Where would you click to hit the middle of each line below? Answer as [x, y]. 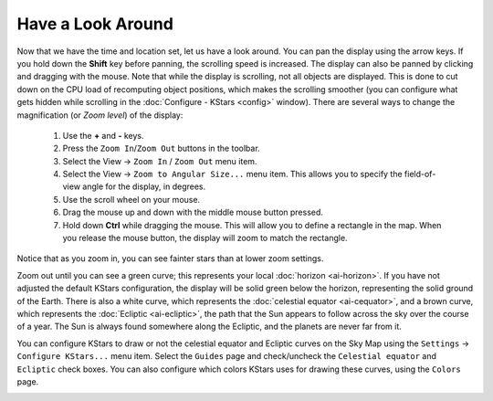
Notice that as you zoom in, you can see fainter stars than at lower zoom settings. [170, 259]
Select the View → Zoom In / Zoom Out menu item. [160, 161]
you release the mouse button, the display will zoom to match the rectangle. [205, 238]
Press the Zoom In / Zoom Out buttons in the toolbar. [161, 148]
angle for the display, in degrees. [144, 186]
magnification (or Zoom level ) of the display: [100, 115]
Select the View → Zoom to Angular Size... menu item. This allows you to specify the [232, 174]
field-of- [420, 174]
